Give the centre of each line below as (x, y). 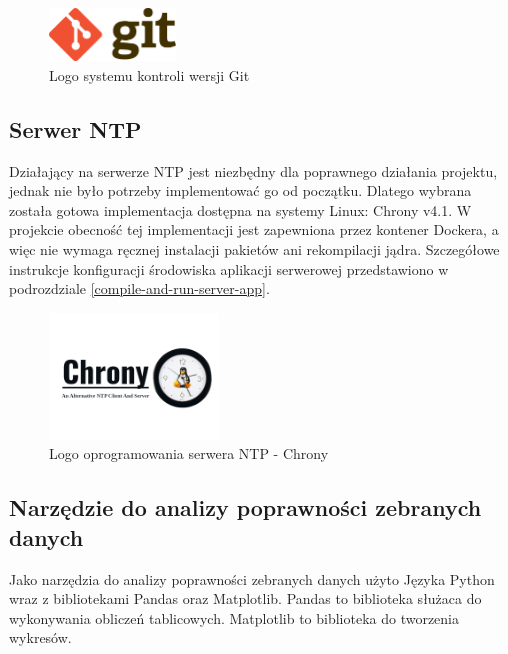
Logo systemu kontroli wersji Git (149, 74)
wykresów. (40, 637)
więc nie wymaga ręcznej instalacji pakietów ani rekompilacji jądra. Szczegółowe (254, 248)
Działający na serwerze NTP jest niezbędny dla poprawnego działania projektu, (253, 170)
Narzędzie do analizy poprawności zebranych (245, 507)
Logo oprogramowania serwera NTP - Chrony (189, 453)
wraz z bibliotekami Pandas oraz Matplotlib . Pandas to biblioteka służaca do (245, 598)
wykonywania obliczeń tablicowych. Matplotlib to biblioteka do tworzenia (234, 617)
